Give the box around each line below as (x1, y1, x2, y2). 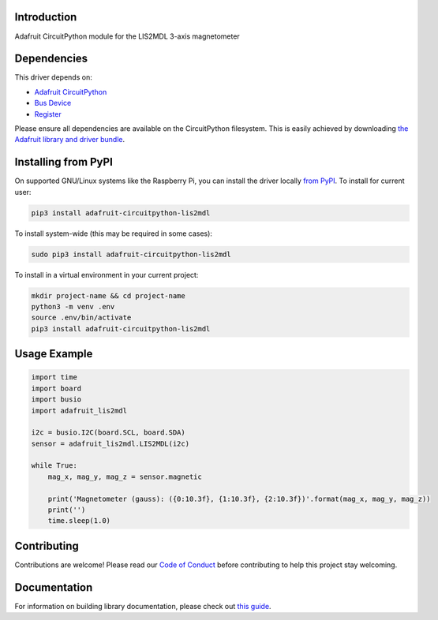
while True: (31, 461, 78, 470)
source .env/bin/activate (31, 313, 132, 323)
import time (31, 373, 78, 382)
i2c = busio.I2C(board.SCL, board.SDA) (31, 428, 185, 437)
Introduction (14, 10, 77, 24)
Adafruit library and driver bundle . (14, 135, 125, 144)
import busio (31, 395, 82, 404)
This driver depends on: (14, 73, 92, 82)
